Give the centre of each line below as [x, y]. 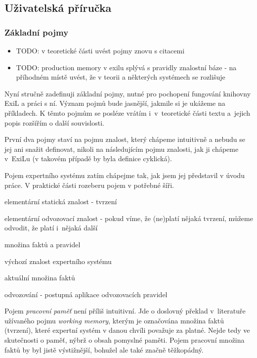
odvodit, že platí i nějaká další [51, 228]
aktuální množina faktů [40, 278]
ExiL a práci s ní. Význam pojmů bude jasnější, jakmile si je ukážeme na [115, 103]
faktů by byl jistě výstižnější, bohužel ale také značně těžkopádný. [104, 349]
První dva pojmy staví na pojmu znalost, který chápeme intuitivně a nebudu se [125, 139]
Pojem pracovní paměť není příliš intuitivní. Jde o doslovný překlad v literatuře [125, 311]
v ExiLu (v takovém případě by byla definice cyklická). [88, 158]
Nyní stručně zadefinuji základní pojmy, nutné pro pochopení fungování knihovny [128, 93]
